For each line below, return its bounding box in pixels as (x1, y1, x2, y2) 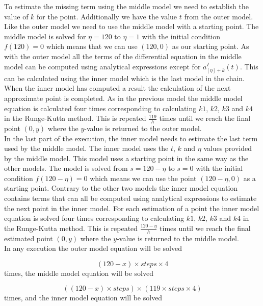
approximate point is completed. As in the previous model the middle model (4, 92, 243, 103)
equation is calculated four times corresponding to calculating (4, 103, 197, 113)
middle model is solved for (4, 31, 86, 41)
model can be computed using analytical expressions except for (4, 61, 201, 71)
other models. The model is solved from (4, 163, 128, 173)
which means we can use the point (90, 172, 197, 183)
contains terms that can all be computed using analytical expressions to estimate (4, 193, 257, 203)
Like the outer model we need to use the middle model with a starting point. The (4, 21, 259, 32)
